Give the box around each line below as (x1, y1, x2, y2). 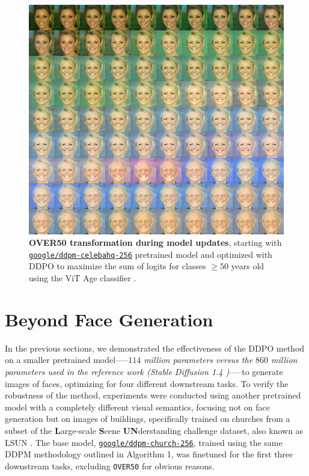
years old (231, 260, 265, 272)
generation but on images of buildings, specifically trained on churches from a (5, 412, 290, 425)
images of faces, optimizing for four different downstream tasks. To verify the (5, 377, 289, 389)
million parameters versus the (144, 353, 253, 366)
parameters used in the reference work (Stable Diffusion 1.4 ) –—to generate (5, 365, 283, 377)
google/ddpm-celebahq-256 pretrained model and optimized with (29, 248, 272, 260)
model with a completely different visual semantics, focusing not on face (5, 400, 270, 413)
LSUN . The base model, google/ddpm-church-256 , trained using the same (5, 436, 283, 448)
